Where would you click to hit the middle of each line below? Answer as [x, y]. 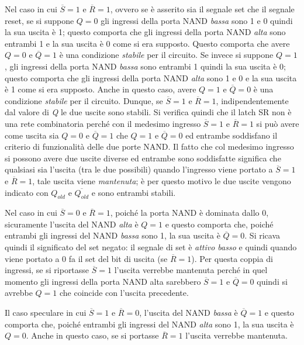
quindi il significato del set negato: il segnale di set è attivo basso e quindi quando [151, 247]
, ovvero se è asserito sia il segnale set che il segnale [202, 9]
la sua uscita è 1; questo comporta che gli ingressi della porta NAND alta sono [145, 32]
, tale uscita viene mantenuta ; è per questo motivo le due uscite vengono [162, 180]
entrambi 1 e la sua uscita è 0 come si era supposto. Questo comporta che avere [147, 43]
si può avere [278, 123]
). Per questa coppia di [232, 258]
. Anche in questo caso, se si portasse [92, 335]
